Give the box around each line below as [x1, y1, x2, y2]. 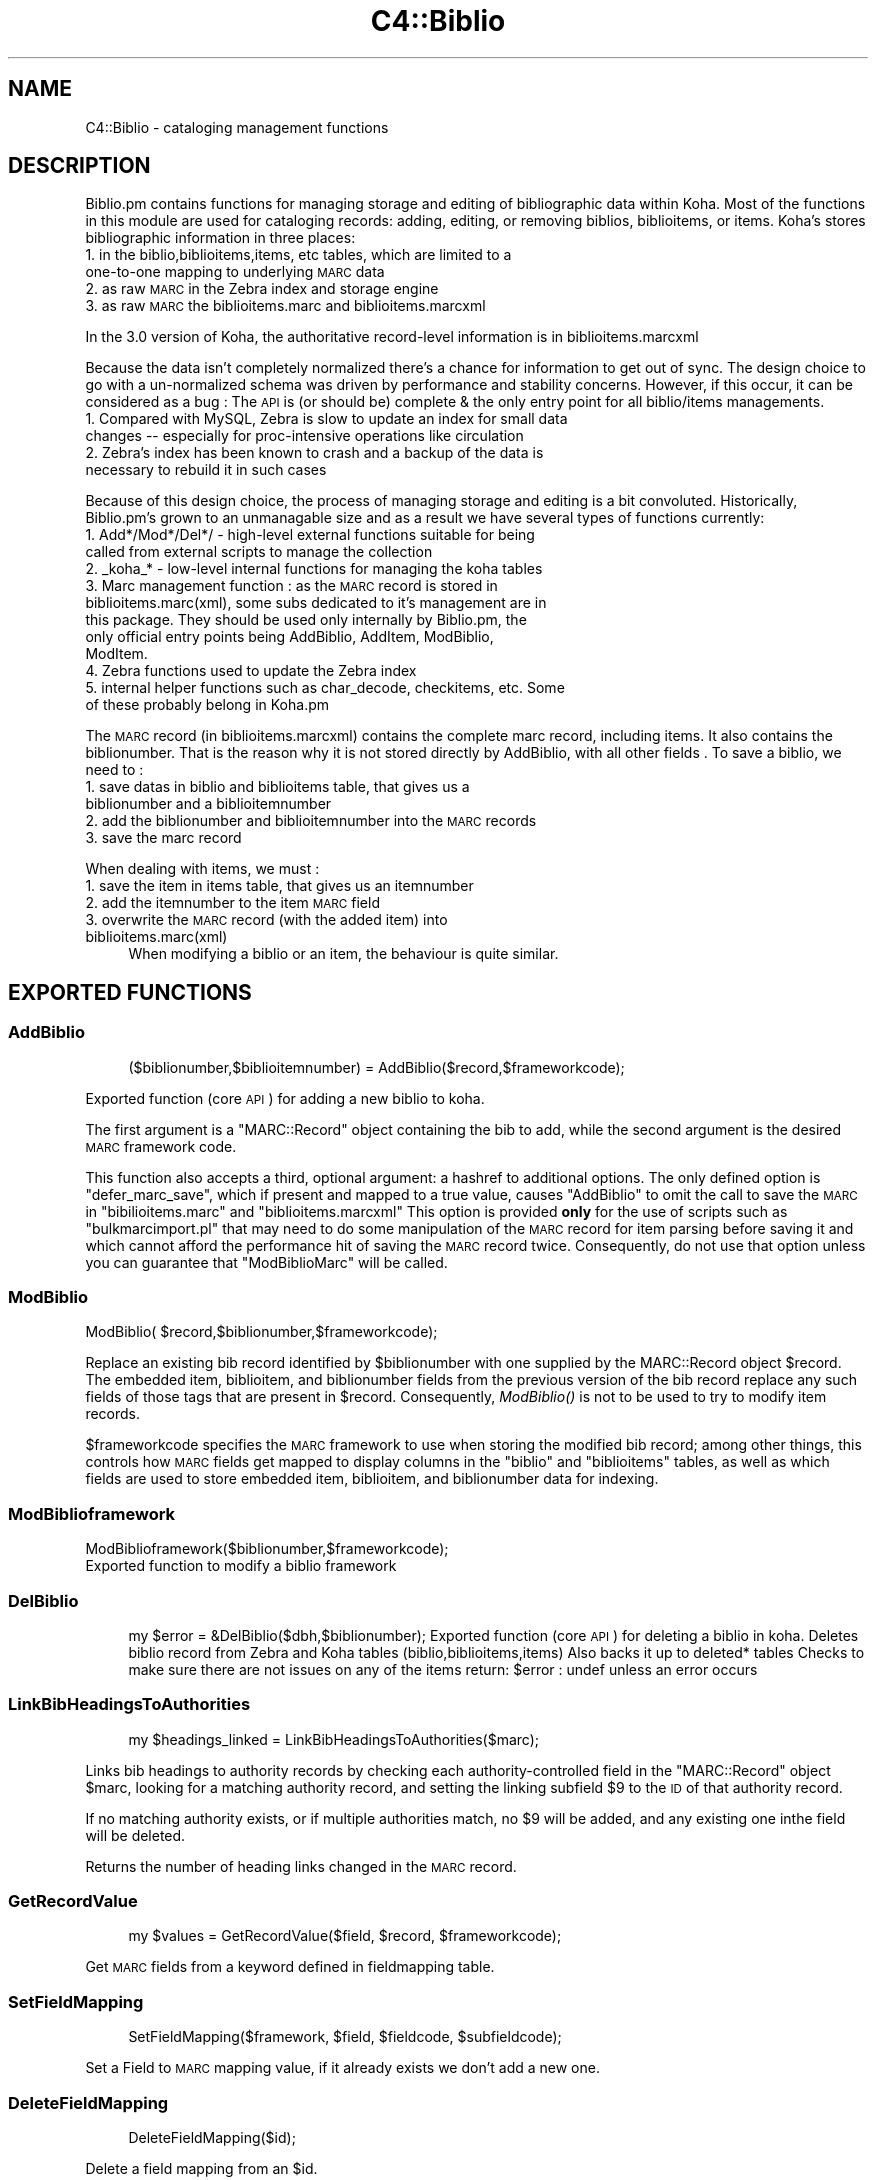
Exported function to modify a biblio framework [85, 1557, 397, 1575]
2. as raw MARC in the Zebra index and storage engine [85, 280, 439, 298]
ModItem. [85, 645, 148, 663]
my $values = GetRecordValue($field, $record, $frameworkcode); [128, 1927, 562, 1945]
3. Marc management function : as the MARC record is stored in [85, 577, 498, 595]
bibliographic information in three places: [85, 229, 356, 247]
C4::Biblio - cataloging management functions [85, 118, 389, 136]
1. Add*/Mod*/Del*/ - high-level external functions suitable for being [85, 526, 535, 544]
